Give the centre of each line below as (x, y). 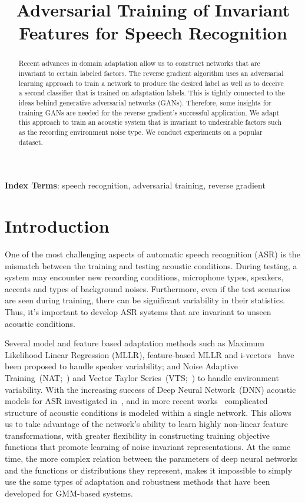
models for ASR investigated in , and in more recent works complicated (136, 401)
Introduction (57, 226)
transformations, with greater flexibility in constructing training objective (137, 435)
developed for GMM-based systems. (69, 493)
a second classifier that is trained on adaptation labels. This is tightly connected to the (152, 93)
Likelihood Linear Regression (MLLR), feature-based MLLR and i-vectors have (150, 354)
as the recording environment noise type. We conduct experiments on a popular (140, 132)
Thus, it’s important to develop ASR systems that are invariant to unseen (138, 311)
